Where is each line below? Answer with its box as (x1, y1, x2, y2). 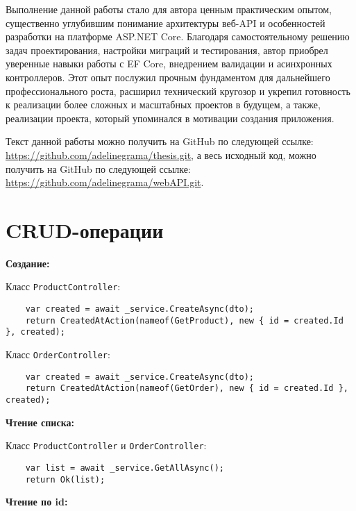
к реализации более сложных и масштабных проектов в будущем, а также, (6, 97, 321, 112)
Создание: (6, 255, 50, 270)
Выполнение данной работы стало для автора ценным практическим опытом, (6, 2, 332, 16)
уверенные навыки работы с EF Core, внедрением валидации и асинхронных (6, 56, 332, 71)
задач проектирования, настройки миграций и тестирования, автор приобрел (6, 42, 328, 57)
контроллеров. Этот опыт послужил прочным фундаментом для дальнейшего (6, 69, 330, 84)
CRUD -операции (6, 215, 164, 244)
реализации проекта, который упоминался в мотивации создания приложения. (6, 110, 334, 125)
